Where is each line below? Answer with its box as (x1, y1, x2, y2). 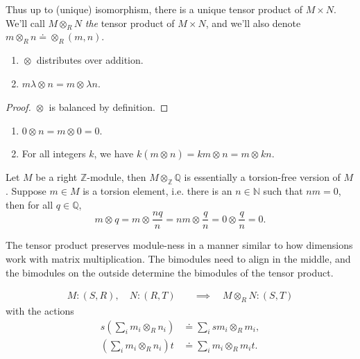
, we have (94, 146, 134, 161)
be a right (35, 170, 78, 184)
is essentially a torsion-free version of (184, 170, 341, 184)
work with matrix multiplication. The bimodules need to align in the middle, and (6, 252, 351, 266)
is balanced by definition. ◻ (49, 99, 169, 114)
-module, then (87, 170, 146, 184)
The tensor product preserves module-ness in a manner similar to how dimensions (6, 238, 353, 252)
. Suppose (6, 184, 46, 198)
